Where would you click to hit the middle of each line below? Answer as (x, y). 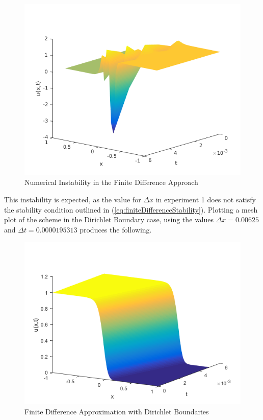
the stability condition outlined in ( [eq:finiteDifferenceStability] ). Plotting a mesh (131, 209)
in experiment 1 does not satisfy (206, 199)
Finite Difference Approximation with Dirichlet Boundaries (117, 411)
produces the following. (116, 229)
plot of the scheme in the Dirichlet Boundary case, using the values (109, 219)
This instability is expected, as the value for (73, 199)
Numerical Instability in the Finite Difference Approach (111, 182)
